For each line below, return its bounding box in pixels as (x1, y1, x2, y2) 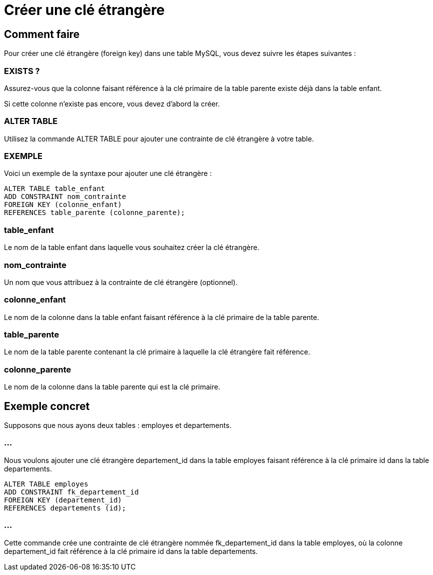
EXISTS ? (4, 65, 40, 76)
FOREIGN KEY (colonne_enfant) (4, 200, 122, 209)
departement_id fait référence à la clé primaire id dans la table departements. (4, 546, 258, 555)
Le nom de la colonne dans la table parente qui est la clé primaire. (4, 382, 220, 391)
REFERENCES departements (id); (4, 503, 126, 512)
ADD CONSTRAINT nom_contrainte (4, 192, 126, 201)
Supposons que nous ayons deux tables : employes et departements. (4, 421, 232, 430)
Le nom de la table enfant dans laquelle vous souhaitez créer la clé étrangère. (4, 243, 260, 252)
